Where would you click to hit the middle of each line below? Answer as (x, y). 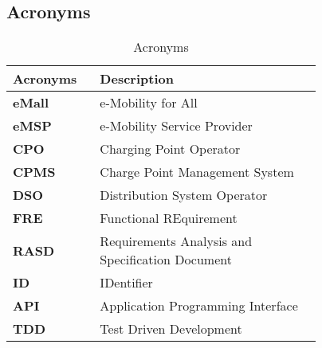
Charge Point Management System (197, 172)
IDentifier (126, 283)
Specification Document (166, 260)
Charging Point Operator (170, 149)
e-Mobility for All (149, 103)
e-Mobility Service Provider (176, 126)
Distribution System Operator (184, 195)
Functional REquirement (169, 218)
